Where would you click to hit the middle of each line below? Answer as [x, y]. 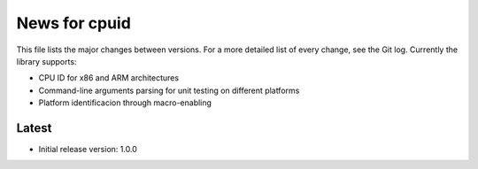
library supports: [46, 61]
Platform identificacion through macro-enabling [125, 103]
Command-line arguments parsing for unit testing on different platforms [169, 90]
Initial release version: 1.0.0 [88, 150]
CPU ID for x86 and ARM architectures [109, 78]
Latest [34, 128]
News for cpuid [74, 23]
